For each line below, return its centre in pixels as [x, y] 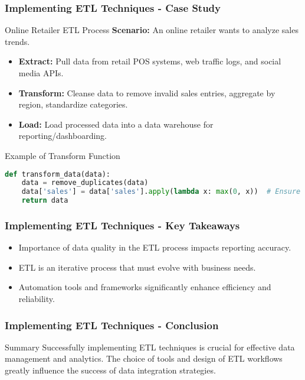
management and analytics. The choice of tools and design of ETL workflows [144, 358]
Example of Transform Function [63, 155]
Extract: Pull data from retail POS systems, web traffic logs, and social [150, 61]
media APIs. [41, 73]
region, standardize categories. [73, 104]
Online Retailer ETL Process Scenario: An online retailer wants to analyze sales [152, 30]
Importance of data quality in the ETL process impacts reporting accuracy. [155, 247]
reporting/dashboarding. [63, 136]
